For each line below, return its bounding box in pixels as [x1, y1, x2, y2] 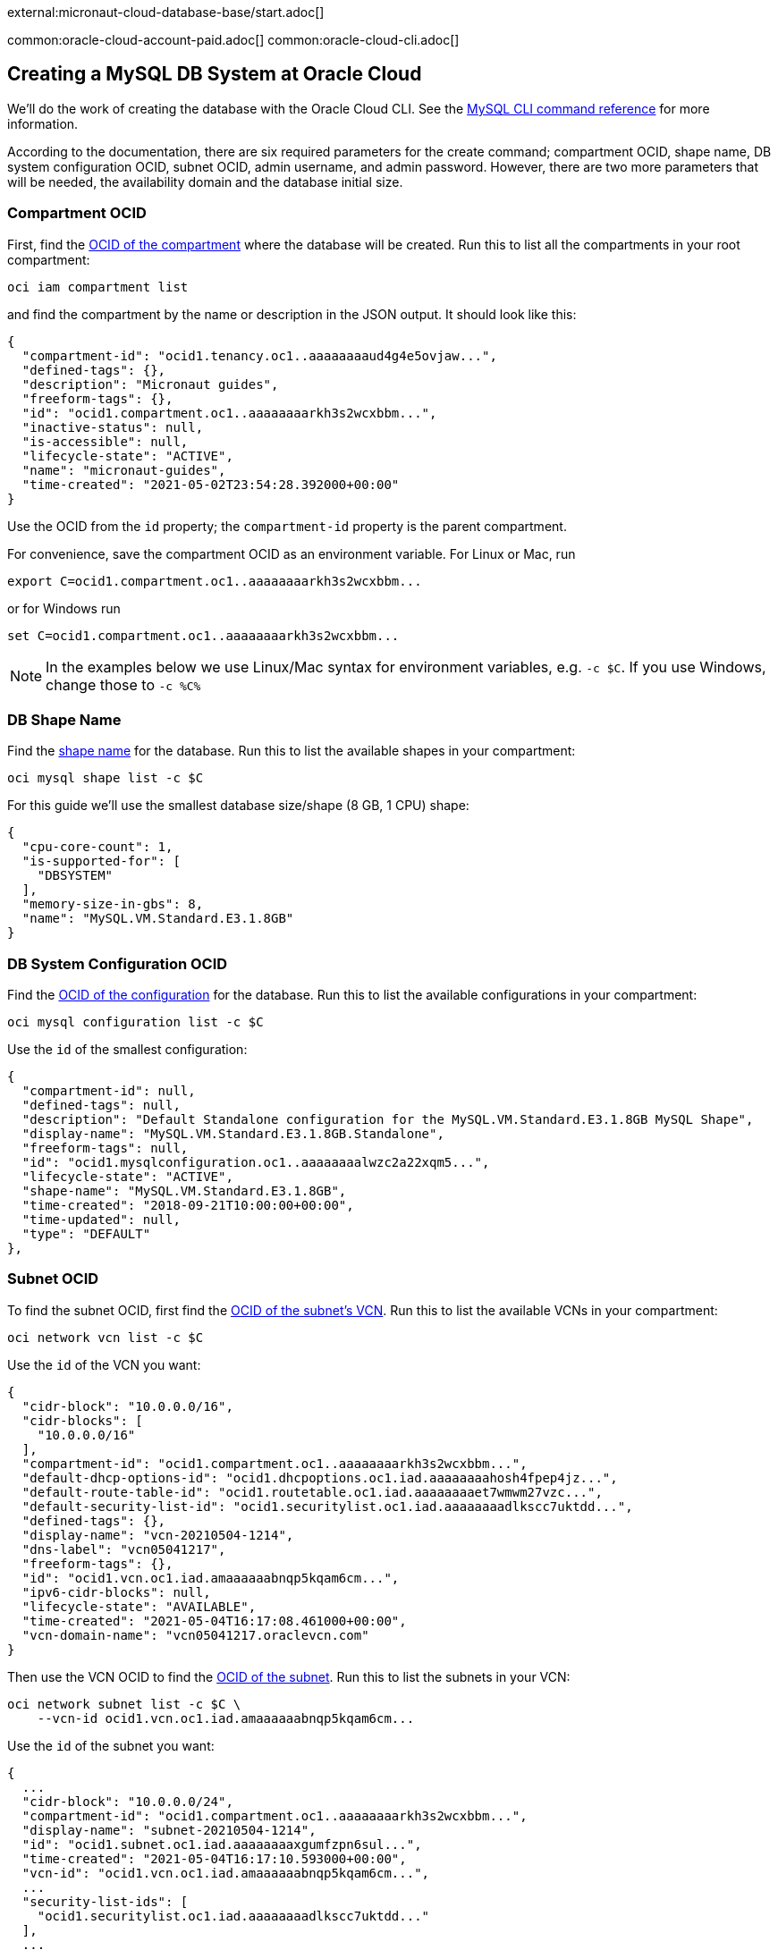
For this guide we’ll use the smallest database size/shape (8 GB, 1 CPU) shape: [7, 798, 469, 814]
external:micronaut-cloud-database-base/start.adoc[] [7, 4, 325, 20]
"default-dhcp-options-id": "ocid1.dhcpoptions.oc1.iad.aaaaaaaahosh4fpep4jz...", [21, 1470, 618, 1485]
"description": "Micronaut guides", [21, 376, 279, 392]
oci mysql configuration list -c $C [7, 1015, 264, 1030]
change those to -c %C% [46, 675, 201, 694]
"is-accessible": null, [21, 434, 189, 449]
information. [7, 115, 79, 131]
